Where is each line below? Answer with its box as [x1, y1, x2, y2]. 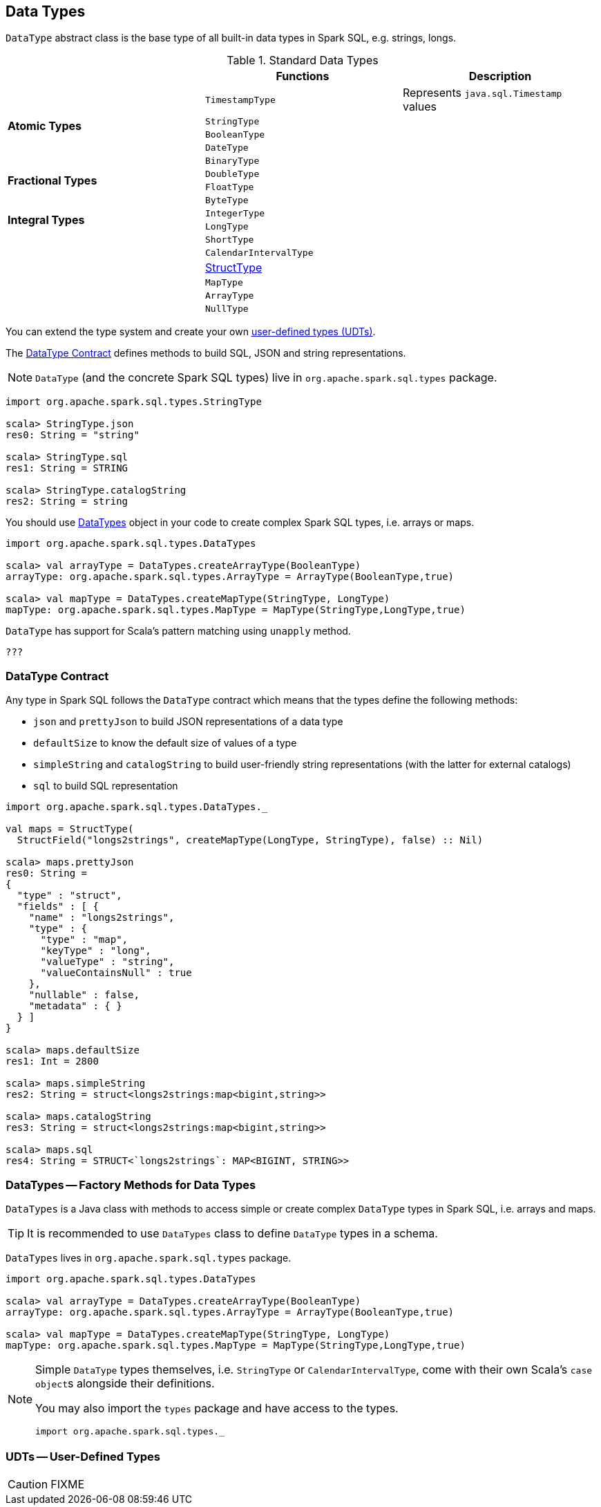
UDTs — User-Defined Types [6, 1450, 160, 1464]
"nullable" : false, [28, 989, 140, 1001]
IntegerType [204, 208, 265, 219]
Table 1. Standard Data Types [227, 53, 379, 68]
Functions [276, 69, 330, 84]
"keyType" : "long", [40, 945, 151, 957]
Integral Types [8, 213, 85, 227]
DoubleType [204, 169, 260, 180]
